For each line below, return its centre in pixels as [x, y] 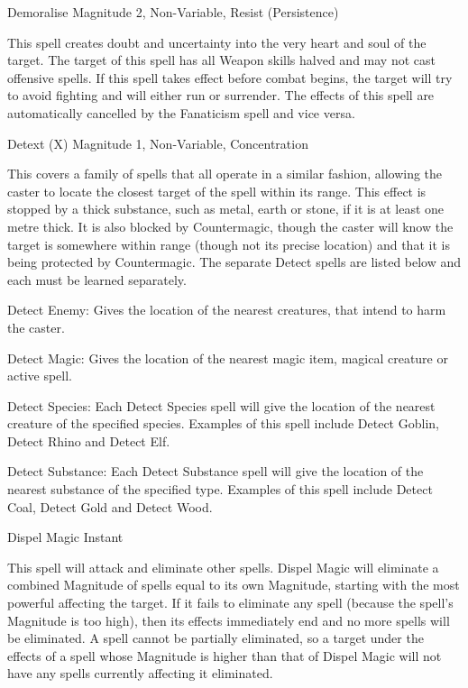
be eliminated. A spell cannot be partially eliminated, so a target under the [216, 638]
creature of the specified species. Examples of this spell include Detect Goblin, [223, 423]
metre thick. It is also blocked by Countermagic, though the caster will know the [230, 226]
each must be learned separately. [97, 279]
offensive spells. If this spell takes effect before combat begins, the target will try [230, 77]
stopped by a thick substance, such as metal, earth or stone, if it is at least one [226, 209]
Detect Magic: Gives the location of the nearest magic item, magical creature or [228, 358]
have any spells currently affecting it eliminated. [140, 673]
